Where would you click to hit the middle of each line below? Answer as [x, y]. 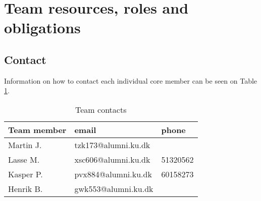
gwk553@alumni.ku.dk [114, 188]
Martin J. [25, 145]
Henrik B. [25, 188]
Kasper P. [25, 174]
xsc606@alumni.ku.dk [112, 159]
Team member [37, 129]
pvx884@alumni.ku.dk [113, 174]
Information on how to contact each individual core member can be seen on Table [131, 80]
